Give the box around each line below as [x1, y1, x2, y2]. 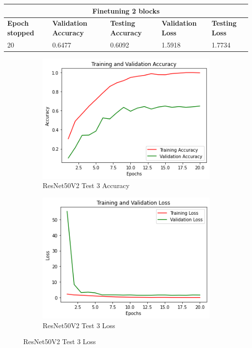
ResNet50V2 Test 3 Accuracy [43, 180, 130, 190]
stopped [7, 27, 34, 37]
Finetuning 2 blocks [92, 5, 160, 16]
